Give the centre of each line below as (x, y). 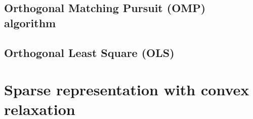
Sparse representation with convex (127, 90)
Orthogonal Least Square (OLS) (89, 52)
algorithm (30, 22)
